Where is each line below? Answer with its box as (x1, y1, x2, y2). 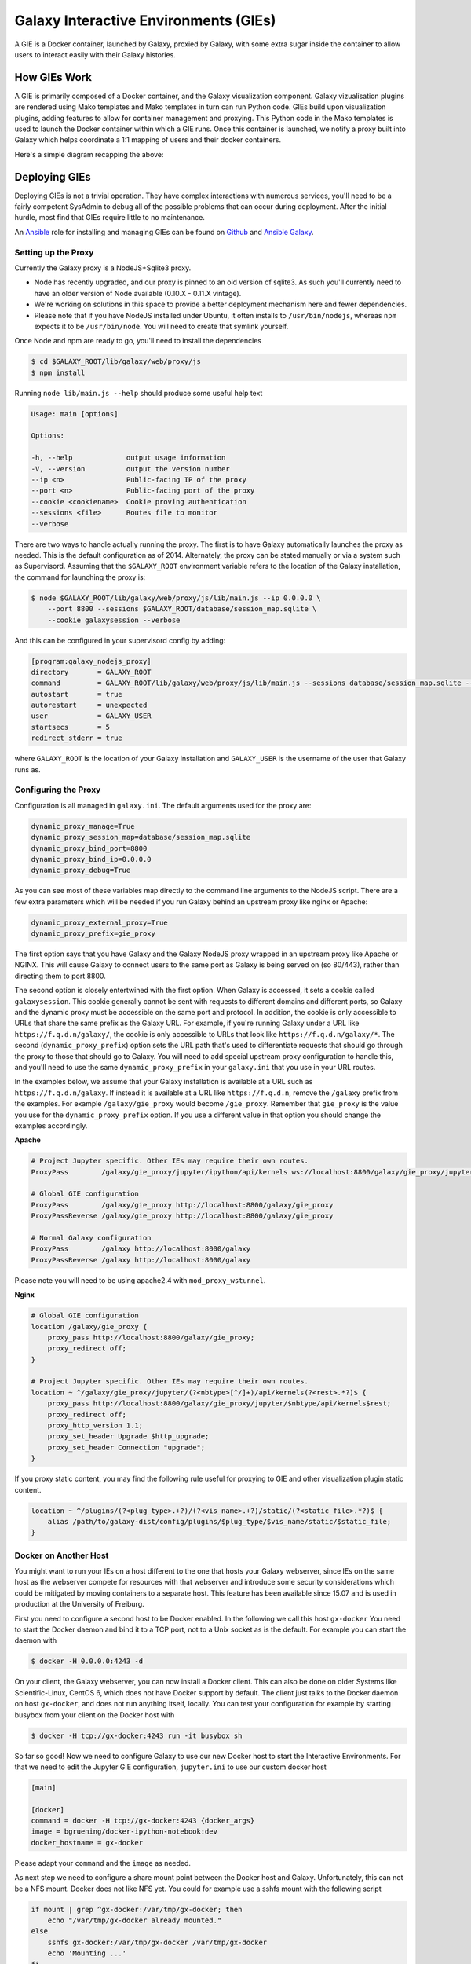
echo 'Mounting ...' (47, 1949, 127, 1958)
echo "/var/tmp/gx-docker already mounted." (47, 1916, 222, 1925)
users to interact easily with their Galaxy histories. (14, 49, 176, 59)
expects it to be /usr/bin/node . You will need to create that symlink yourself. (34, 321, 289, 331)
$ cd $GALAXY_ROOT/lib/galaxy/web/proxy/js (31, 357, 202, 366)
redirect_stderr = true (31, 734, 123, 742)
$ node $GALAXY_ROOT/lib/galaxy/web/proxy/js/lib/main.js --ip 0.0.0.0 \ (31, 593, 321, 603)
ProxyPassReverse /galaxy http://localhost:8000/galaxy (31, 1255, 251, 1264)
